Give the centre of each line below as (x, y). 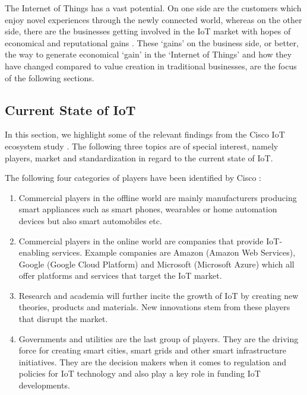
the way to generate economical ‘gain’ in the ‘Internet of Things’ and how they (148, 54)
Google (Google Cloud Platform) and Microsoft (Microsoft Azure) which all (156, 264)
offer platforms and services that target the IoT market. (120, 275)
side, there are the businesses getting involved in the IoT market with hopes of (148, 31)
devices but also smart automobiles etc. (90, 220)
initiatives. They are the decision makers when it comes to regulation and (153, 361)
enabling (34, 252)
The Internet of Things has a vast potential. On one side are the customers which (153, 8)
